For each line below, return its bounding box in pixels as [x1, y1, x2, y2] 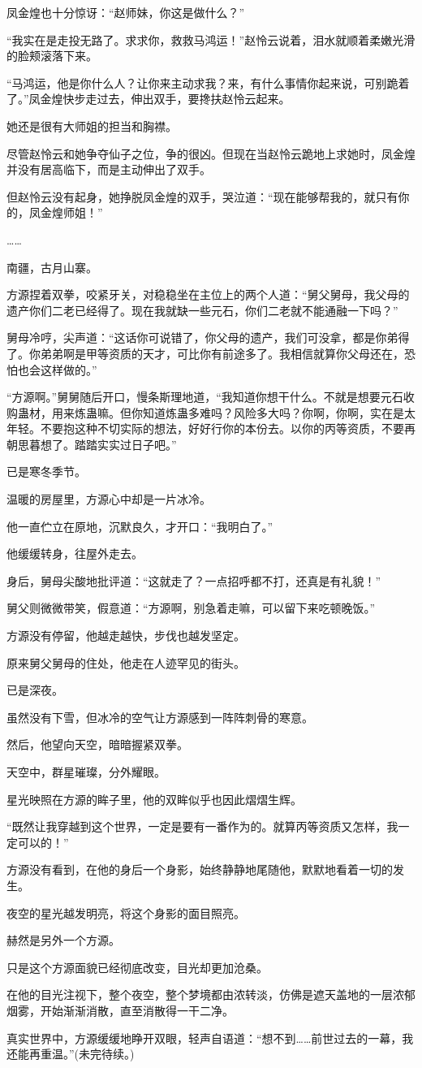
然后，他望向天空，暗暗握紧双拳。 [6, 736, 188, 753]
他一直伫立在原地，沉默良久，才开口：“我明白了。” [6, 517, 273, 534]
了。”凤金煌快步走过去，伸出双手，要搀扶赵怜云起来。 [6, 90, 291, 107]
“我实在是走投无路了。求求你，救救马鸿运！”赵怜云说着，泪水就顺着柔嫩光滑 [6, 31, 416, 48]
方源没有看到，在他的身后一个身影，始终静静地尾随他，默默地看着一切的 [6, 861, 393, 878]
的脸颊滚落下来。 [6, 47, 97, 64]
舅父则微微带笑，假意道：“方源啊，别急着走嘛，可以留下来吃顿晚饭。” [6, 599, 376, 616]
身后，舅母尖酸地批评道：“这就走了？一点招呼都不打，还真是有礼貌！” [6, 572, 381, 589]
